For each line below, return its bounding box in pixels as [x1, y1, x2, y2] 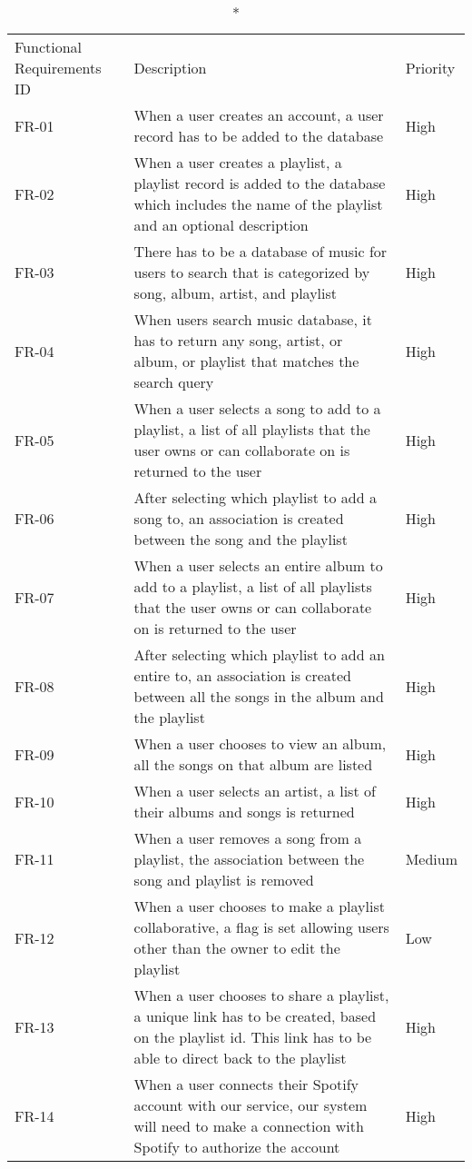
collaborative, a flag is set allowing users [133, 916, 389, 937]
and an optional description [133, 214, 309, 235]
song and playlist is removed [133, 869, 314, 890]
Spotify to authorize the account [133, 1136, 340, 1157]
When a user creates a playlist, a [133, 152, 342, 173]
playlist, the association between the [133, 848, 365, 869]
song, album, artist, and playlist [133, 282, 338, 303]
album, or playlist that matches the [133, 351, 359, 372]
